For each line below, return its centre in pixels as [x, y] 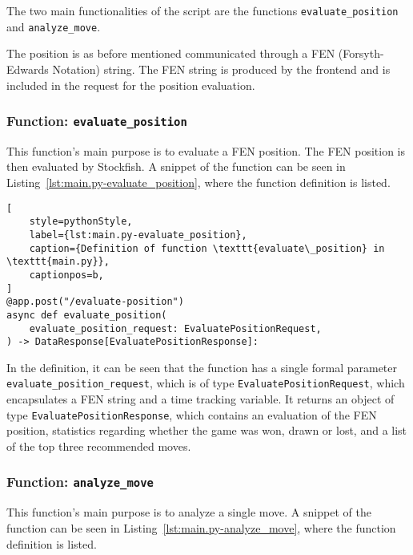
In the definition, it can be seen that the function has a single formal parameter [202, 367]
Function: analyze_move [80, 482]
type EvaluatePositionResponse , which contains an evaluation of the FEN [192, 414]
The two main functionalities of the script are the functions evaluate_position [202, 10]
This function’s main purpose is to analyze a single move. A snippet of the [189, 512]
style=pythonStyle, [81, 222]
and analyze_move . [54, 26]
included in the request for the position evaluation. [131, 85]
